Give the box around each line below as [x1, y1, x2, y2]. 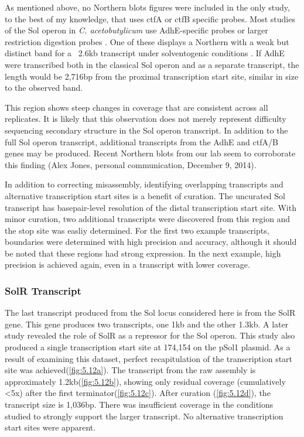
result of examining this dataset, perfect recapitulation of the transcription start [5, 352, 293, 364]
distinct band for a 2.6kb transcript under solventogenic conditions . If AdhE [5, 47, 285, 59]
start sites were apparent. [5, 421, 96, 433]
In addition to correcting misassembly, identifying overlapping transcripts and [5, 178, 283, 190]
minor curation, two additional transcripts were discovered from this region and [5, 213, 291, 225]
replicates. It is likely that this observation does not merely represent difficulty [5, 112, 286, 125]
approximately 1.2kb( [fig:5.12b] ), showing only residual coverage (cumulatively [5, 375, 286, 387]
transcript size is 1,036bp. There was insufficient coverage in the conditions [5, 398, 274, 411]
